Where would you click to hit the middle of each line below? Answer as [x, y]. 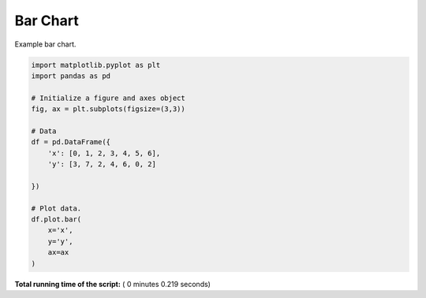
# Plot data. [56, 208]
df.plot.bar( [56, 220]
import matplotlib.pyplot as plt [96, 65]
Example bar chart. [45, 44]
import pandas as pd [71, 76]
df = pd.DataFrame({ [71, 142]
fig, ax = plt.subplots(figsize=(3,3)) [108, 109]
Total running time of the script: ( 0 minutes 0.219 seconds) [112, 284]
